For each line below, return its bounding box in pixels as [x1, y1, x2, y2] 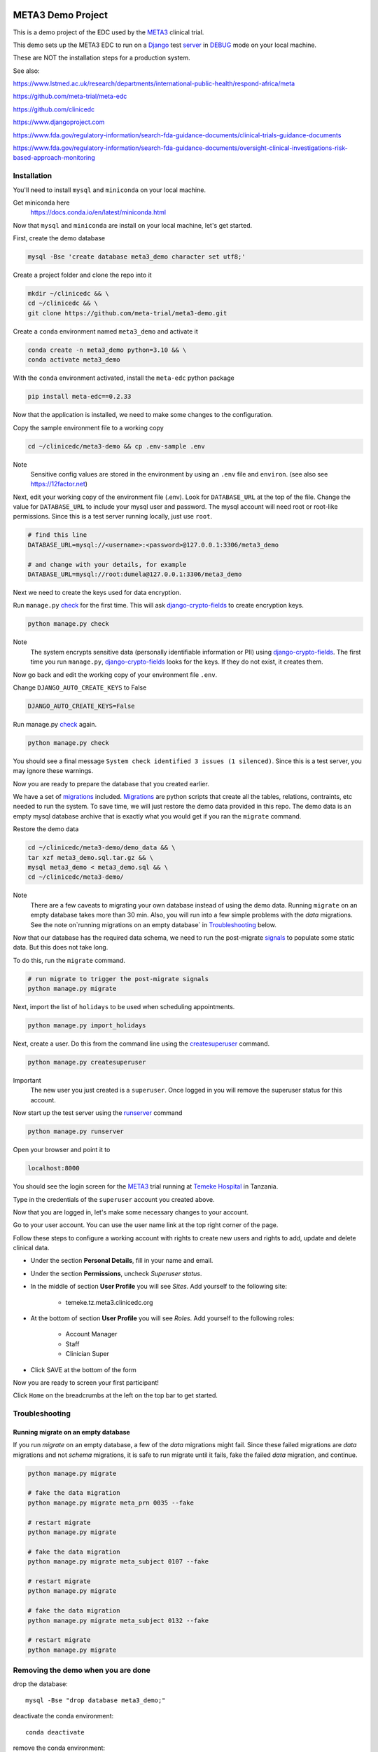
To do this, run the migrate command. [13, 956, 126, 964]
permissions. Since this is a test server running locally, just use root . [13, 512, 213, 521]
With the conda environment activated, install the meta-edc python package [13, 374, 234, 382]
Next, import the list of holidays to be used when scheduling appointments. [13, 1003, 235, 1011]
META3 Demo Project [13, 9, 108, 21]
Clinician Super [65, 1350, 110, 1358]
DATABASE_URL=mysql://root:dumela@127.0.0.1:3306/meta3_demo [27, 570, 242, 578]
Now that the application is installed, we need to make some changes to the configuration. [13, 411, 273, 419]
